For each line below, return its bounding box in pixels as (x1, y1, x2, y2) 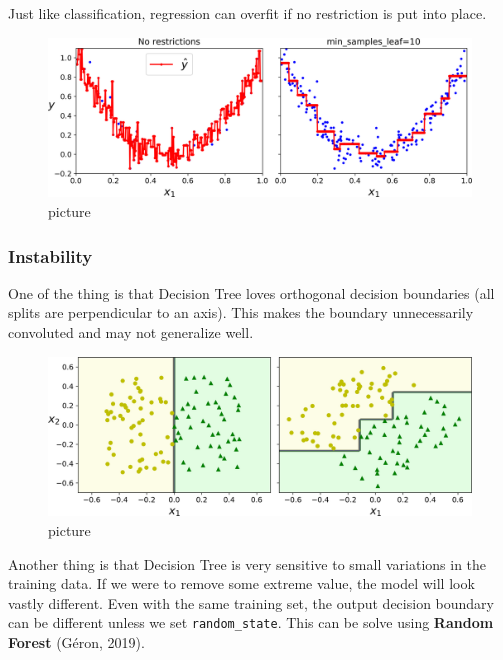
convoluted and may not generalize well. (8, 322, 254, 343)
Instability (8, 243, 93, 268)
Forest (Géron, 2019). (8, 632, 145, 653)
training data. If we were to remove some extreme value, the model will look (8, 573, 475, 594)
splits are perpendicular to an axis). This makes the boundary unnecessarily (8, 302, 474, 323)
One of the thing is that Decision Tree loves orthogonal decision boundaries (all (8, 282, 495, 303)
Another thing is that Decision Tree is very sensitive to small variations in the (8, 553, 487, 574)
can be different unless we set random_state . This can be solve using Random (8, 612, 494, 633)
